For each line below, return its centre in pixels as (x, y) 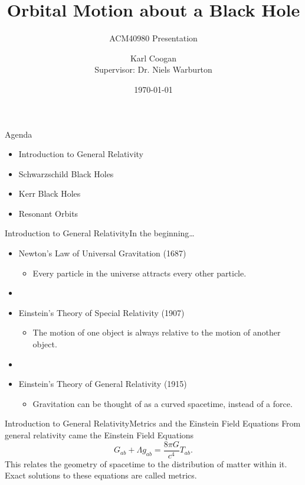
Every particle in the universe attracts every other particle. (140, 273)
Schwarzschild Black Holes (66, 173)
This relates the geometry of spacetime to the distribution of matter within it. (146, 463)
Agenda (19, 134)
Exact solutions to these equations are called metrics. (101, 475)
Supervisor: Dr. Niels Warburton (153, 69)
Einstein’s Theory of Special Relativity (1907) (101, 312)
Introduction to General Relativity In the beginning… (100, 233)
